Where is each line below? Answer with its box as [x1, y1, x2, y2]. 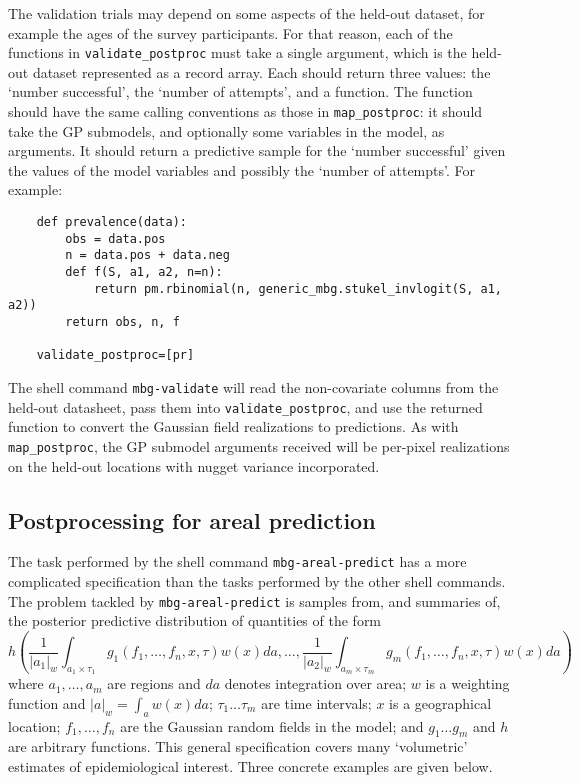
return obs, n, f [65, 315, 180, 329]
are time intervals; [261, 692, 372, 713]
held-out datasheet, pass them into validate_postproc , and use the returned [8, 396, 483, 417]
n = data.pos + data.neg [65, 248, 230, 263]
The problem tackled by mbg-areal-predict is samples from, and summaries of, [8, 590, 501, 611]
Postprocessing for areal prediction [8, 504, 376, 535]
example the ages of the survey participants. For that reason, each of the [8, 22, 453, 43]
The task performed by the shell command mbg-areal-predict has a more [8, 551, 467, 572]
